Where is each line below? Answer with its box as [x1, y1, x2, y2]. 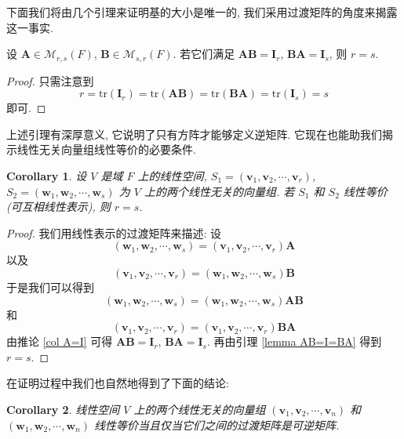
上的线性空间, [137, 168, 207, 184]
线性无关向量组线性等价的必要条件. [16, 141, 196, 158]
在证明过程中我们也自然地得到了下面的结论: [6, 375, 229, 391]
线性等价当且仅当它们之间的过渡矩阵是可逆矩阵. [94, 416, 340, 433]
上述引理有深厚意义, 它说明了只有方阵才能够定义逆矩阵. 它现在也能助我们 [6, 125, 383, 142]
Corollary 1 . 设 [6, 168, 87, 184]
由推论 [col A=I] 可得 [6, 333, 113, 350]
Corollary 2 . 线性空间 [6, 401, 120, 417]
